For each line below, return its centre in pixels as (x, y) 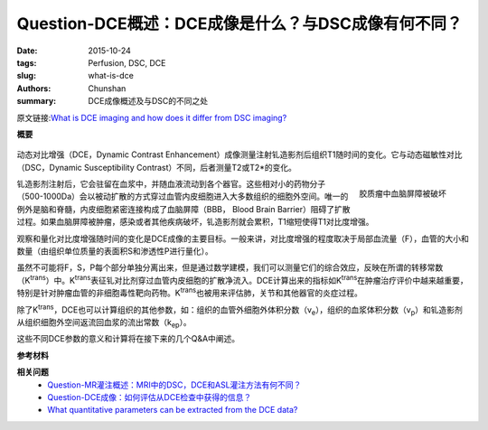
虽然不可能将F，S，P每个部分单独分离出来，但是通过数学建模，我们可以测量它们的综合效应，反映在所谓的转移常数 (230, 267)
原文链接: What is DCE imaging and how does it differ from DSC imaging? (152, 117)
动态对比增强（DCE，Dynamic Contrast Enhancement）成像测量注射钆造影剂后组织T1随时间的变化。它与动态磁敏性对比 (239, 154)
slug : (26, 76)
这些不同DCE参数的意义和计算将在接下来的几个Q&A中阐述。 (128, 339)
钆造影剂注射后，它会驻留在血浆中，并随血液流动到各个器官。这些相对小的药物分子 (171, 184)
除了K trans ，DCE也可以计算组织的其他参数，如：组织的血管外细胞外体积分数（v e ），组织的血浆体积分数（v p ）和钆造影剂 (239, 310)
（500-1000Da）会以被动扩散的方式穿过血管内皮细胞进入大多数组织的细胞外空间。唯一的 (183, 196)
